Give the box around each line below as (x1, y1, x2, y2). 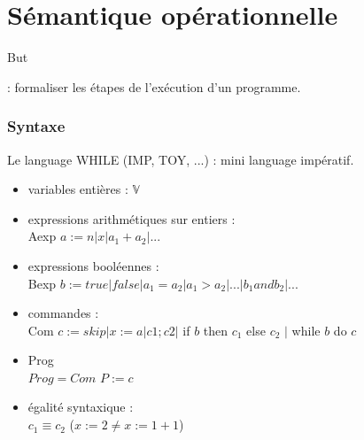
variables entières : (27, 180, 128, 198)
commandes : (27, 304, 99, 322)
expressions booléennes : (27, 256, 159, 274)
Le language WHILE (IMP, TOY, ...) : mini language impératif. (7, 150, 354, 168)
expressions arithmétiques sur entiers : (27, 209, 236, 228)
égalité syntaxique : (27, 398, 134, 416)
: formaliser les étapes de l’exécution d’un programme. (7, 77, 301, 96)
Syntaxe (7, 115, 66, 137)
